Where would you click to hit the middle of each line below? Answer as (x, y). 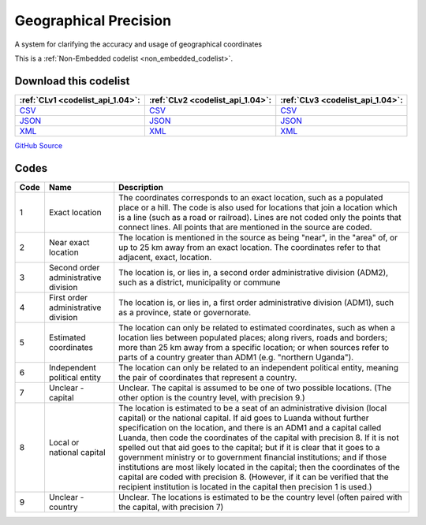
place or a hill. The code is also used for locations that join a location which (258, 207)
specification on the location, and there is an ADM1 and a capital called (250, 427)
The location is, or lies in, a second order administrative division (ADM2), (254, 272)
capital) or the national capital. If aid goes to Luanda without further (244, 418)
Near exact (69, 242)
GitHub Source (39, 145)
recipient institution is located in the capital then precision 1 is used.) (245, 486)
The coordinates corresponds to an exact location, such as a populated (251, 197)
